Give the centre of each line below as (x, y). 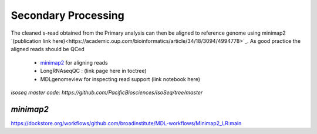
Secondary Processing (68, 15)
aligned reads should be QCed (48, 49)
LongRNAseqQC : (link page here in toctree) (93, 71)
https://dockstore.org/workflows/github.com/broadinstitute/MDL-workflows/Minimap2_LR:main (126, 123)
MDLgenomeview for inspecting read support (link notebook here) (120, 79)
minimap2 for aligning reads (74, 62)
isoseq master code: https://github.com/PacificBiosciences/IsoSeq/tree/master (107, 92)
